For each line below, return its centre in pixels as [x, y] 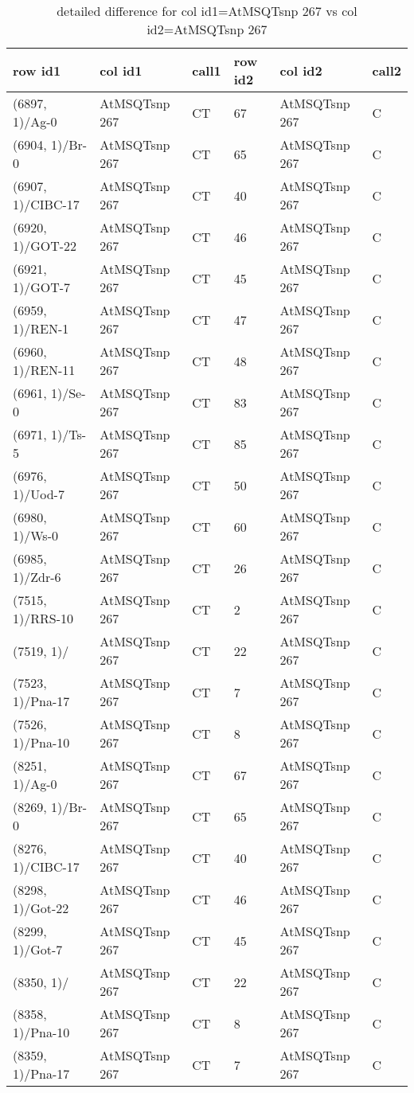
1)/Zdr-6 [37, 577]
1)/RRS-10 [43, 618]
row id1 [37, 70]
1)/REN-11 [44, 370]
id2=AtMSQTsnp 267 [207, 29]
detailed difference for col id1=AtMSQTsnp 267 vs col [207, 11]
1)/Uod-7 [39, 494]
